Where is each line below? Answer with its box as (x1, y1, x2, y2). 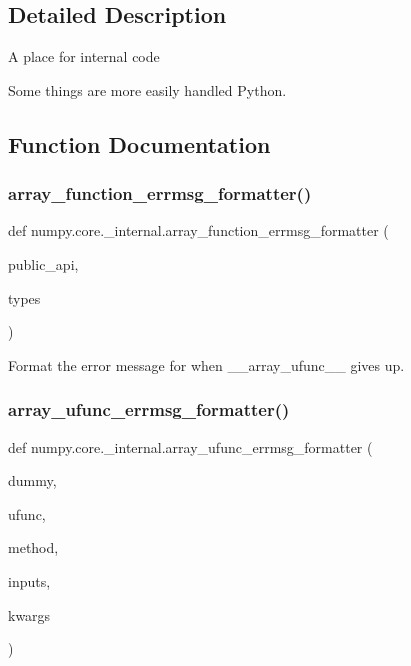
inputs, (8, 570, 51, 591)
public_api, (8, 253, 79, 274)
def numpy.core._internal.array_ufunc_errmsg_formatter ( (8, 436, 373, 457)
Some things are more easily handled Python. (8, 79, 287, 100)
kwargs (8, 604, 51, 625)
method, (8, 537, 59, 558)
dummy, (8, 470, 57, 491)
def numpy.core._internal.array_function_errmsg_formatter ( (8, 220, 389, 241)
